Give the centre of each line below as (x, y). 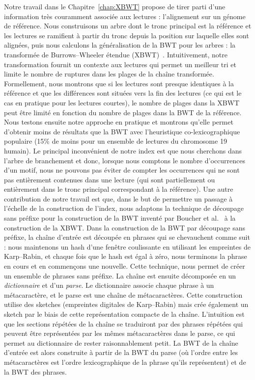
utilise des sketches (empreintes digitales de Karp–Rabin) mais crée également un (126, 304)
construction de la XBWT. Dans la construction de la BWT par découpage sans (125, 227)
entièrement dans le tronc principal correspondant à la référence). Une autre (119, 189)
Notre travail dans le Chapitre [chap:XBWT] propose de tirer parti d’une (115, 6)
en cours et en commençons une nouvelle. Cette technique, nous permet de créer (125, 266)
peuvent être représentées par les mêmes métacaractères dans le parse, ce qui (120, 333)
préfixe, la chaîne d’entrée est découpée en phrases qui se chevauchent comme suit (127, 237)
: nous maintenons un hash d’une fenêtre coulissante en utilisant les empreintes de (127, 246)
